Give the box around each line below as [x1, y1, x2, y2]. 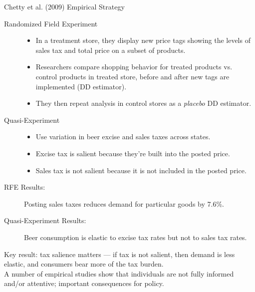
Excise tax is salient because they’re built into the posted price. [35, 148, 230, 158]
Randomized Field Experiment [4, 18, 98, 28]
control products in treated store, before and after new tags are [35, 71, 230, 81]
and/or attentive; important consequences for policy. [4, 278, 164, 289]
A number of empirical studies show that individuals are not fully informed [4, 268, 234, 279]
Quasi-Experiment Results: [4, 215, 86, 226]
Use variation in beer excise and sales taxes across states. [35, 131, 211, 142]
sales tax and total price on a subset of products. [35, 44, 186, 55]
